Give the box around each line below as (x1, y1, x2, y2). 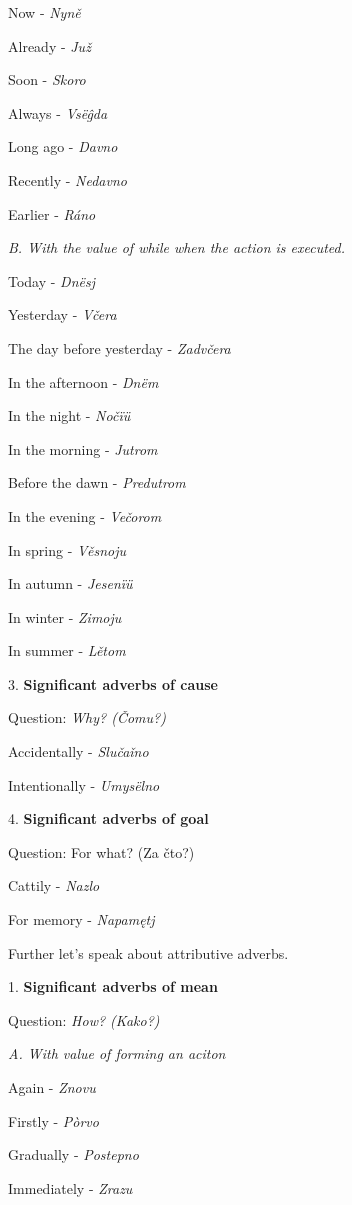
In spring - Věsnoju (8, 539, 126, 560)
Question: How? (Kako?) (8, 1009, 160, 1030)
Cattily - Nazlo (8, 875, 100, 896)
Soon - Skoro (8, 69, 86, 90)
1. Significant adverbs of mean (8, 976, 218, 997)
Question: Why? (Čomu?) (8, 707, 166, 728)
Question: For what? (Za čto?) (8, 841, 195, 862)
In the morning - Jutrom (8, 438, 158, 459)
